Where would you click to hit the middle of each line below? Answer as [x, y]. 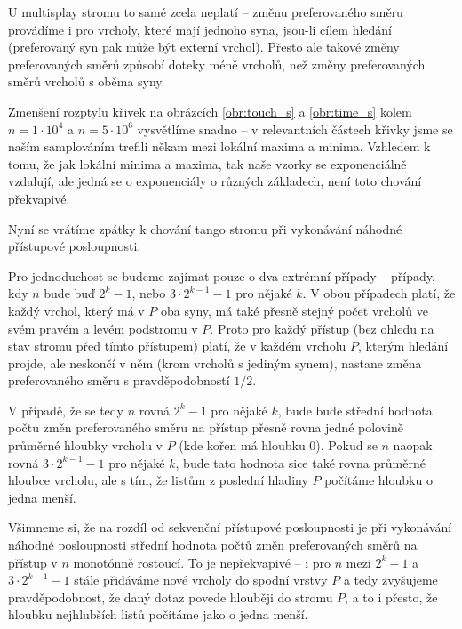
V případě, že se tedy [66, 410]
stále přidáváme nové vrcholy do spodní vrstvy [201, 580]
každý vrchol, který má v [76, 310]
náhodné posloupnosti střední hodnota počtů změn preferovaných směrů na [213, 545]
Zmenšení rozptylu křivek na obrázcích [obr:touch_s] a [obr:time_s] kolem [210, 111]
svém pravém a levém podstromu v [103, 328]
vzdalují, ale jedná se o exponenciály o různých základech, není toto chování [215, 181]
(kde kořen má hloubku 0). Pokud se [278, 445]
